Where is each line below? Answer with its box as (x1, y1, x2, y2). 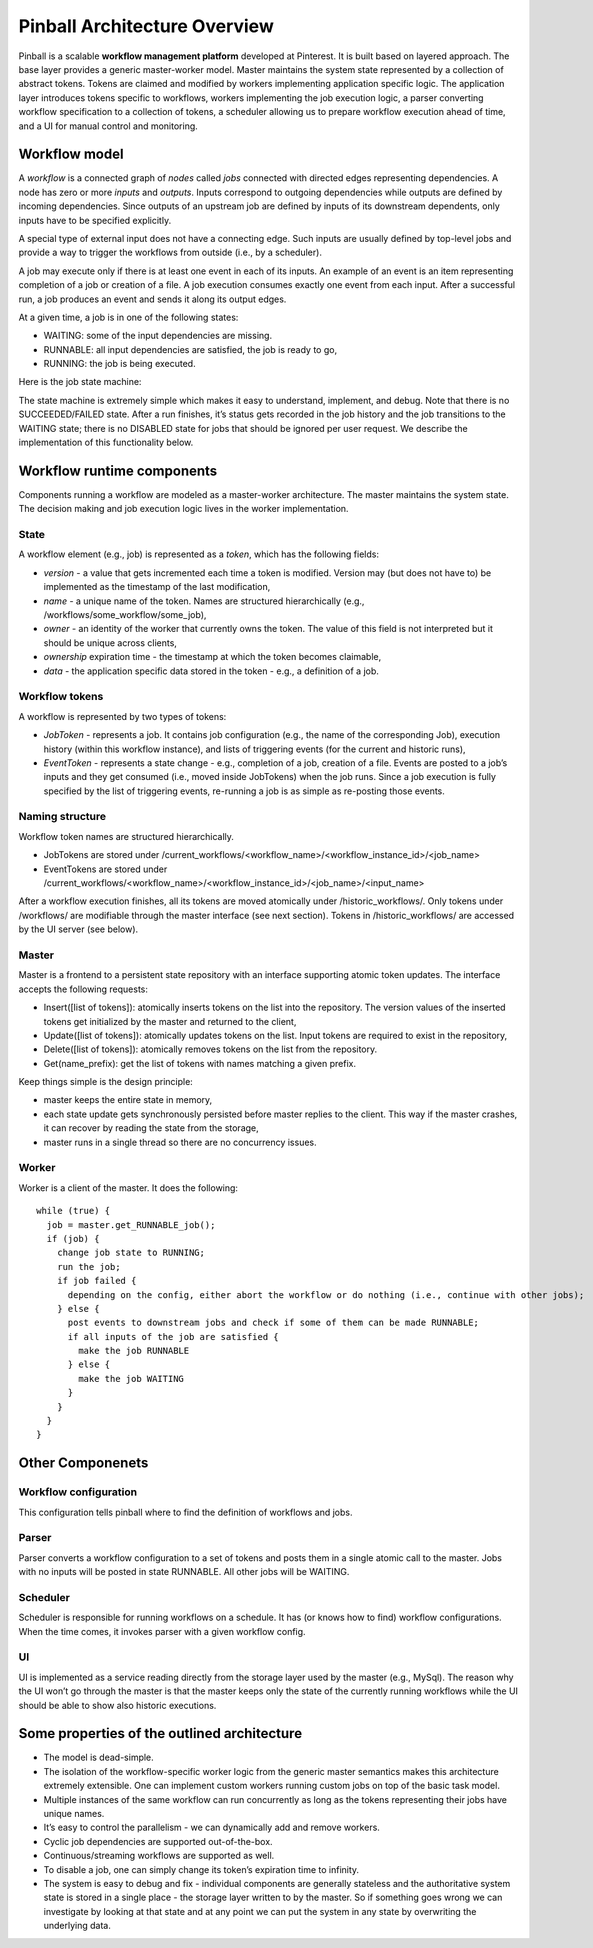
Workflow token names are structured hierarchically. (18, 830, 235, 842)
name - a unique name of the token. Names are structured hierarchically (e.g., (43, 595, 365, 607)
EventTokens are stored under (43, 863, 168, 875)
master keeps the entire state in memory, (43, 1094, 213, 1106)
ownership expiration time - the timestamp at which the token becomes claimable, (43, 651, 382, 663)
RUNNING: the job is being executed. (43, 358, 196, 370)
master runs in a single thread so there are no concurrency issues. (43, 1136, 317, 1148)
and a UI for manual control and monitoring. (18, 120, 199, 132)
